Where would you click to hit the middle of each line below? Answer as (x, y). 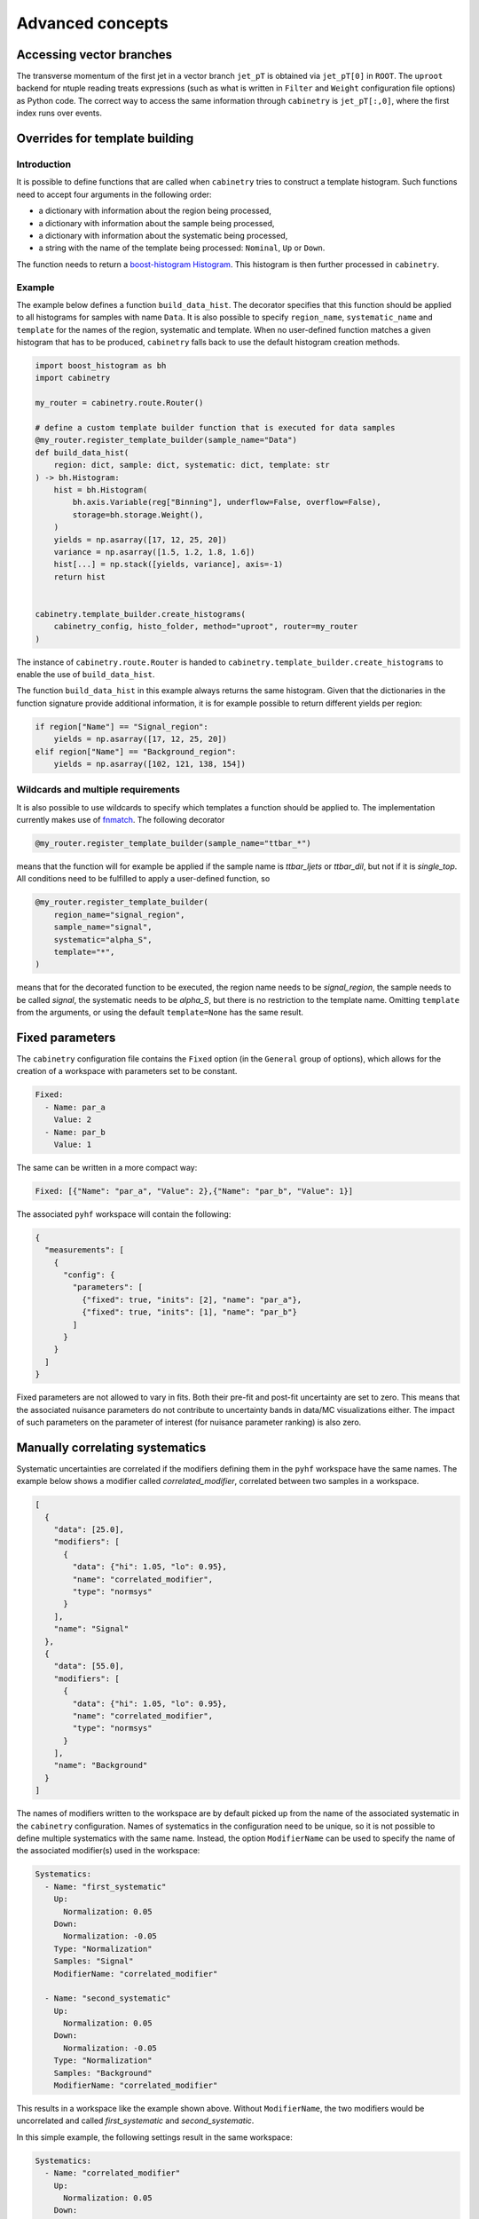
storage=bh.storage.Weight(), (138, 514)
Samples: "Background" (103, 2073)
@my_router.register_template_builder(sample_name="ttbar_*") (173, 844)
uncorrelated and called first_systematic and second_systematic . (135, 2120)
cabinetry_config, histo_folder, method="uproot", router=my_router (206, 627)
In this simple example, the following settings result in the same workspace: (154, 2137)
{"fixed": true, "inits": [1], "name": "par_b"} (189, 1312)
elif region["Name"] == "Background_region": (136, 751)
